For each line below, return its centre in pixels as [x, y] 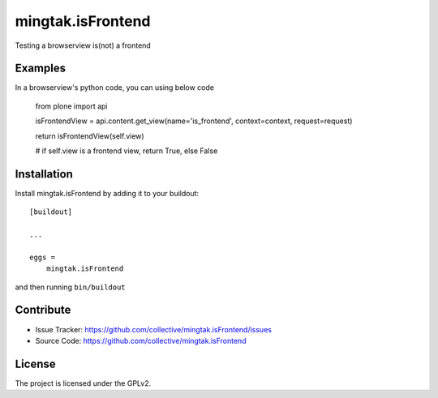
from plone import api [71, 106]
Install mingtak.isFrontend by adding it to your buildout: [107, 193]
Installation [44, 174]
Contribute [43, 310]
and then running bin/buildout [70, 287]
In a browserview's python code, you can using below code [115, 88]
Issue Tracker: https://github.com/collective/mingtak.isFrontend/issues [153, 329]
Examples [41, 68]
